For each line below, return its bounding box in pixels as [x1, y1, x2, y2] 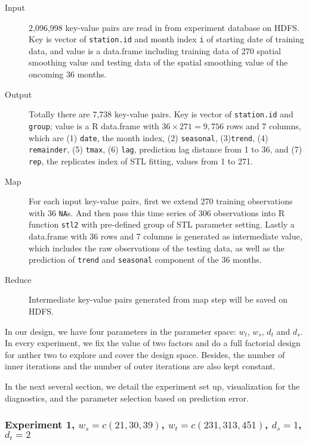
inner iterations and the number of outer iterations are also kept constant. [5, 360, 276, 372]
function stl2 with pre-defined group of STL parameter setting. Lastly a [29, 218, 295, 231]
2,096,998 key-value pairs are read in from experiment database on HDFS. [29, 21, 299, 33]
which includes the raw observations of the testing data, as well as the [29, 241, 285, 254]
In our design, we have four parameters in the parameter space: [5, 325, 236, 337]
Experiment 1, [5, 417, 75, 432]
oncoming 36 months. [29, 68, 107, 80]
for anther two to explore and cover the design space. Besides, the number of [5, 348, 285, 360]
